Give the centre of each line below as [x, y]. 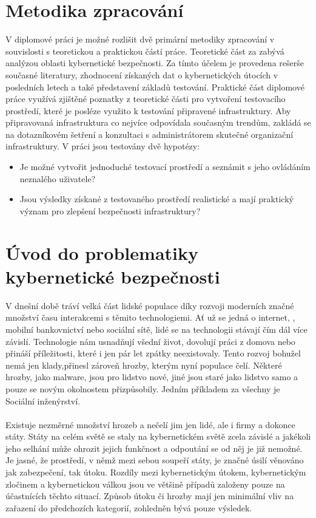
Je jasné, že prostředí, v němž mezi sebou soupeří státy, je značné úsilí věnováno [155, 460]
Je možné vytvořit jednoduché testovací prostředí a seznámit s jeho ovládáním [165, 167]
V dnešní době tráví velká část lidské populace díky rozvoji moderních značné [150, 305]
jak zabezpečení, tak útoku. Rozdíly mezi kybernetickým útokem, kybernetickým [156, 472]
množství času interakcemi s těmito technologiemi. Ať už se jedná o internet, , [150, 317]
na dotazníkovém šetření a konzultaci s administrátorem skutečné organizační [150, 134]
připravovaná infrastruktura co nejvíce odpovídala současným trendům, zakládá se [158, 122]
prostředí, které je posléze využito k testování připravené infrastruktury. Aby [148, 110]
